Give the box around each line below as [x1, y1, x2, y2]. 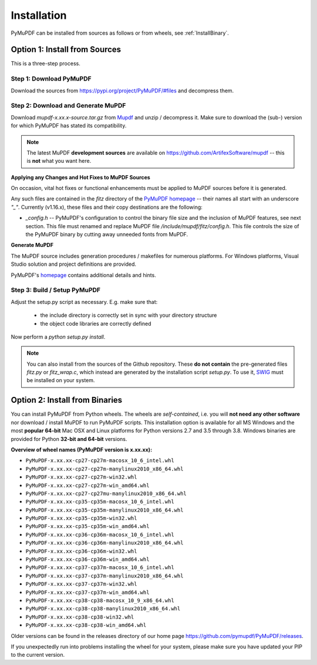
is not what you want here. [26, 158, 92, 165]
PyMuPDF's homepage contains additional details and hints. [11, 271, 157, 279]
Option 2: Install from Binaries [11, 395, 123, 405]
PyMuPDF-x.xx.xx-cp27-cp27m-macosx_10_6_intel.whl [25, 457, 174, 464]
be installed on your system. [26, 377, 95, 384]
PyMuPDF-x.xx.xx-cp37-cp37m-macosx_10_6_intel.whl [25, 564, 174, 571]
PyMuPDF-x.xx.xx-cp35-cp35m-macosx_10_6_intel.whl [25, 499, 174, 505]
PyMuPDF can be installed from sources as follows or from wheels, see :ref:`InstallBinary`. [11, 29, 229, 36]
